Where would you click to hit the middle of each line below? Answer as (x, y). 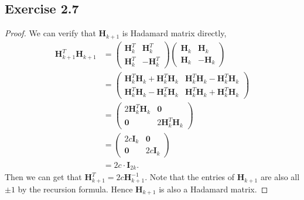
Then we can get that (43, 177)
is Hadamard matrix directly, (174, 33)
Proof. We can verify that (50, 33)
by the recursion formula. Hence (75, 189)
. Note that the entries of (190, 177)
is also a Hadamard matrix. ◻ (214, 189)
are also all (280, 177)
